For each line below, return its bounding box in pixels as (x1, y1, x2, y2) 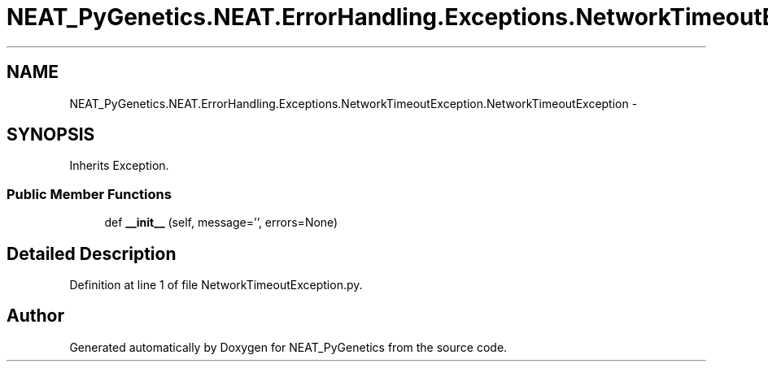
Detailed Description (7, 243, 177, 264)
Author (7, 305, 64, 327)
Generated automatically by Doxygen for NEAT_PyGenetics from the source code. (69, 340, 508, 354)
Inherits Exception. (69, 158, 169, 173)
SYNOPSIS (7, 124, 95, 145)
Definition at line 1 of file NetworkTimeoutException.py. (69, 278, 363, 292)
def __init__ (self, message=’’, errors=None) (104, 215, 338, 230)
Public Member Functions (7, 185, 172, 202)
